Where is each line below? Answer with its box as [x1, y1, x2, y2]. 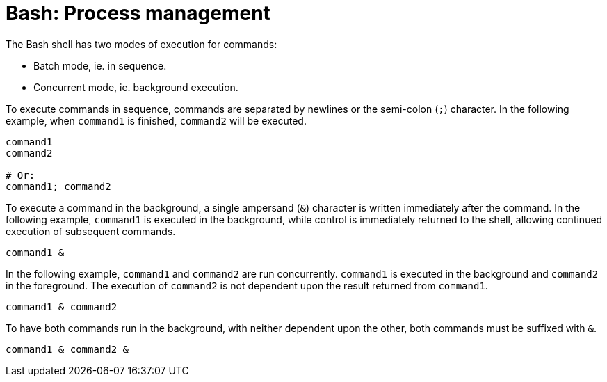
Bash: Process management [6, 1, 270, 25]
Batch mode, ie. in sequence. [33, 59, 167, 72]
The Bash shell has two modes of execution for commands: [6, 38, 277, 50]
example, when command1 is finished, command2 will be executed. [6, 114, 307, 127]
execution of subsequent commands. [6, 225, 176, 237]
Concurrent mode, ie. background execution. [33, 81, 238, 93]
